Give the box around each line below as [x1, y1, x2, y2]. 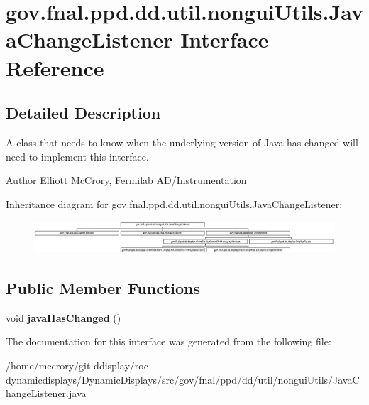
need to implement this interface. [6, 148, 149, 163]
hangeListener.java [6, 386, 87, 401]
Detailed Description [6, 102, 161, 124]
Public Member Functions [6, 277, 200, 299]
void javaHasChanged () [6, 310, 121, 325]
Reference [6, 53, 104, 82]
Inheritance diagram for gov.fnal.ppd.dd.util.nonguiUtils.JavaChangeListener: [6, 196, 343, 211]
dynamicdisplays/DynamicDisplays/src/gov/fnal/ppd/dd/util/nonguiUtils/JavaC [6, 372, 360, 387]
